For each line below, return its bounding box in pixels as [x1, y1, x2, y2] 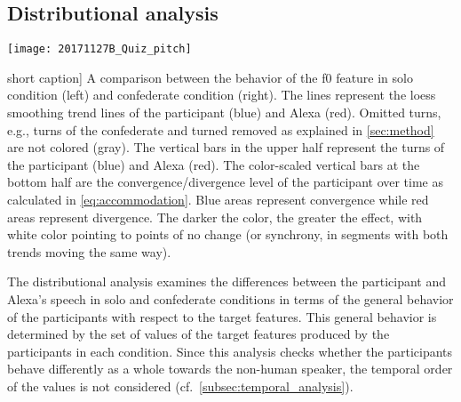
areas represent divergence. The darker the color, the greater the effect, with [7, 207, 423, 226]
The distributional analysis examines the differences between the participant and [7, 272, 447, 291]
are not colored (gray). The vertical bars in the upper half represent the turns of [7, 138, 445, 157]
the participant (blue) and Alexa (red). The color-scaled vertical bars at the [7, 155, 420, 173]
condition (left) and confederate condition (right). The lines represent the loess [7, 85, 436, 104]
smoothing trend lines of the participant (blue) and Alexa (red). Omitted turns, [7, 103, 441, 122]
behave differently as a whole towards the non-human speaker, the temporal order [7, 359, 453, 378]
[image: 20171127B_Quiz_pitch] [7, 43, 192, 56]
